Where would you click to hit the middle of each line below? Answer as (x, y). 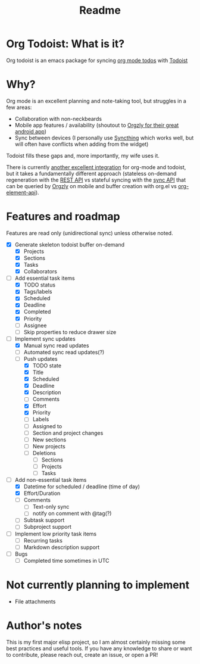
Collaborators (40, 272)
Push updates (40, 359)
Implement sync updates (45, 339)
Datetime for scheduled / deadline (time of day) (82, 487)
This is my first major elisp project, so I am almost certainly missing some (96, 642)
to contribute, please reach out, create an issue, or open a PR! (82, 654)
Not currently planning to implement (98, 585)
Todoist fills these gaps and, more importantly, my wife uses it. (83, 155)
